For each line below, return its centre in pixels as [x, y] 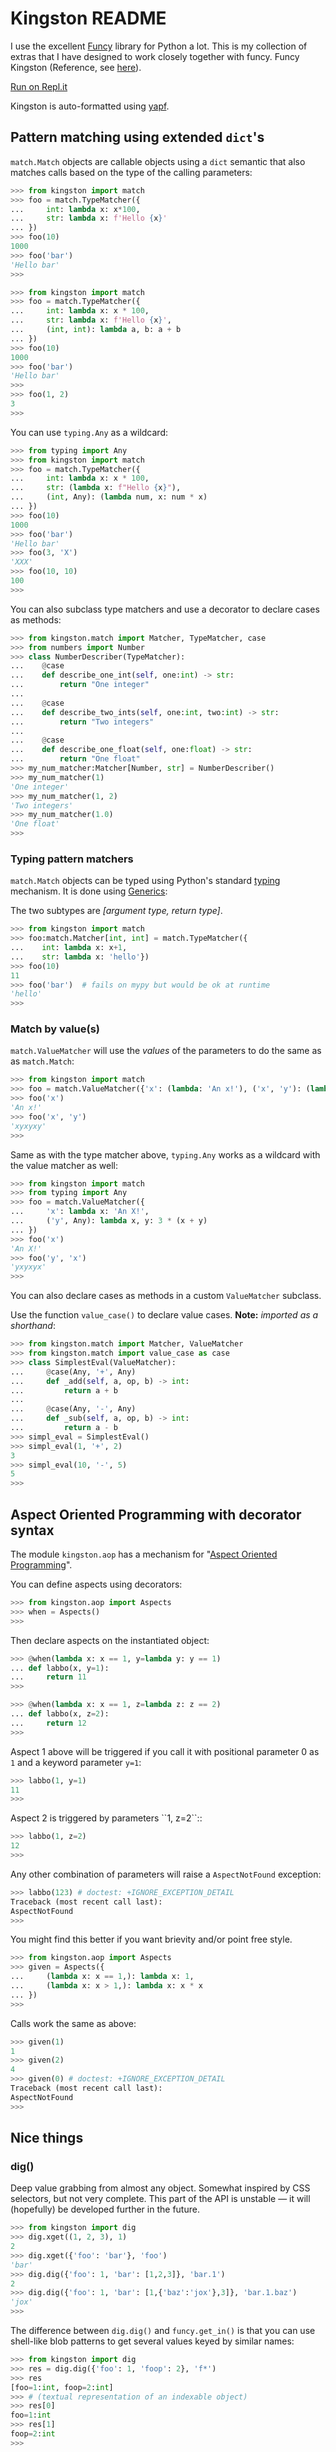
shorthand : [33, 1326]
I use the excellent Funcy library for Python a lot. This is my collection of [159, 46]
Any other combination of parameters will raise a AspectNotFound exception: [166, 1874]
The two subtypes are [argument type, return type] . [116, 911]
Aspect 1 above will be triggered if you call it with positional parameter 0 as [165, 1751]
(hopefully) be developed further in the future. [105, 2209]
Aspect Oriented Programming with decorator [156, 1514]
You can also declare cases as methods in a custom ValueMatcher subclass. [166, 1296]
